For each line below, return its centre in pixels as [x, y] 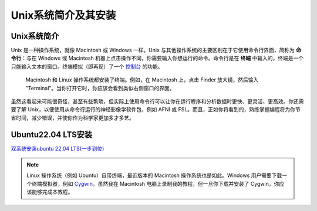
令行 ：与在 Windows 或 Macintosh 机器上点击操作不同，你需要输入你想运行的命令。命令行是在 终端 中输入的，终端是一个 [157, 58]
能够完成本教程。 [52, 192]
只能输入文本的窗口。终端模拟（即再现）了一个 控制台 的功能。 [87, 66]
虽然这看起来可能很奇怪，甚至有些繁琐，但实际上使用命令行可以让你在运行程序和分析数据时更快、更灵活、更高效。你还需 [157, 101]
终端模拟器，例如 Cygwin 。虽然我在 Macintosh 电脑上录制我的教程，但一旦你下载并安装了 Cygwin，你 [155, 183]
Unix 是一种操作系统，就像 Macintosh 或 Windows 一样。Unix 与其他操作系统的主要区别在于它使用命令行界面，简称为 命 [156, 50]
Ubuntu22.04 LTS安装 [52, 135]
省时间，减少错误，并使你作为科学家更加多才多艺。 [72, 118]
